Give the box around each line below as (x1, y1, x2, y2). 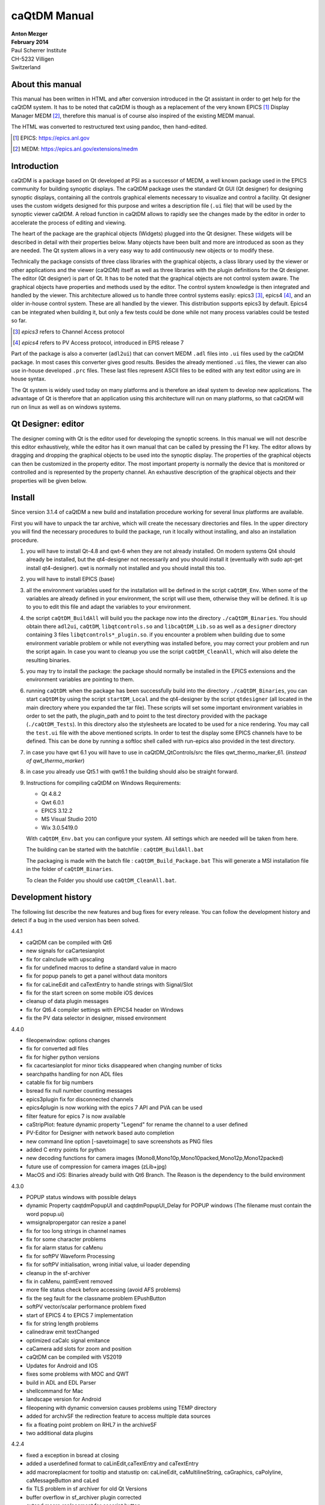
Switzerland (11, 64, 41, 71)
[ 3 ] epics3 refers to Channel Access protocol (13, 328, 125, 335)
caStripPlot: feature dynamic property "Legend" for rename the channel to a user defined (26, 1120, 248, 1128)
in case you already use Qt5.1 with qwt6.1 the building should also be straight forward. (26, 768, 239, 775)
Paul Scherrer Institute (11, 47, 67, 54)
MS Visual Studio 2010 (41, 816, 97, 823)
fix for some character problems (26, 1236, 107, 1243)
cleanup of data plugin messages (26, 998, 109, 1005)
